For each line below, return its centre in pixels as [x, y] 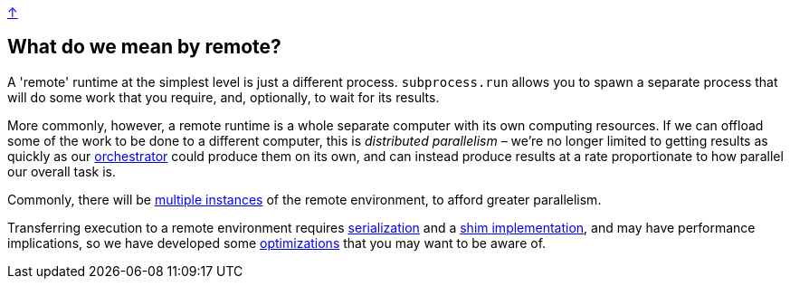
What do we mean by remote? [144, 47]
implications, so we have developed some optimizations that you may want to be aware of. [277, 243]
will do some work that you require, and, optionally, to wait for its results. [224, 97]
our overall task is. [62, 171]
